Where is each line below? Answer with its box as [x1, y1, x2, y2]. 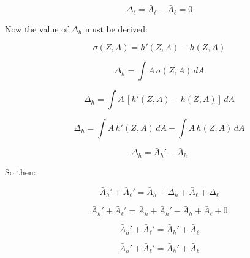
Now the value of [5, 22, 69, 35]
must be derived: [85, 22, 148, 35]
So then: [5, 165, 36, 178]
